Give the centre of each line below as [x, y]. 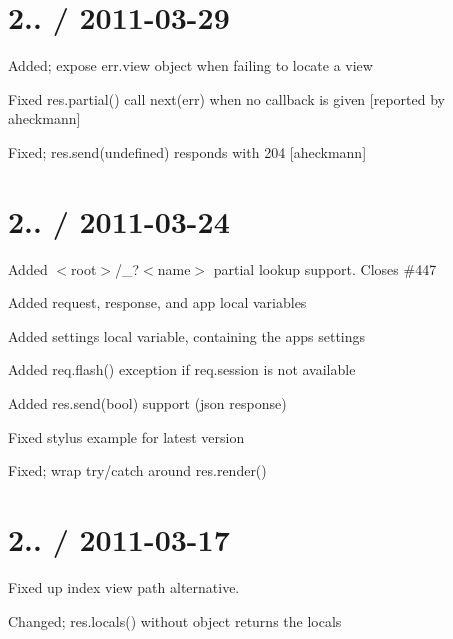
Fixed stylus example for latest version [126, 436]
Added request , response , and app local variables [157, 302]
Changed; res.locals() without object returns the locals [175, 620]
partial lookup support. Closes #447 [325, 268]
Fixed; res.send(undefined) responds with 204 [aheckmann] [187, 151]
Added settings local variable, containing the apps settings [187, 335]
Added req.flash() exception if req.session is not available [182, 369]
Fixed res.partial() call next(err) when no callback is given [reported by [226, 98]
